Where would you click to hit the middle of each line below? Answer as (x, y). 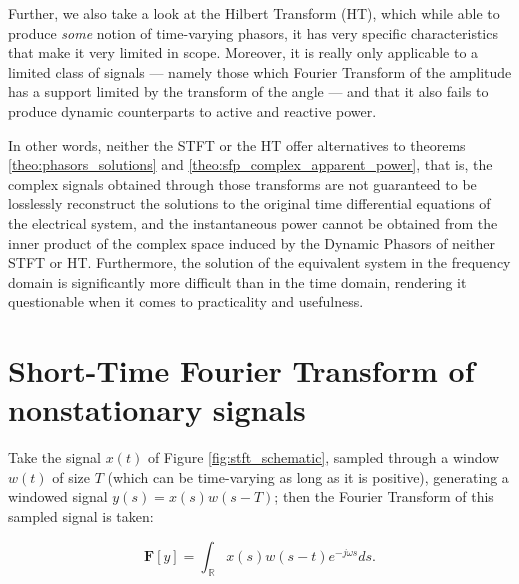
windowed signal (58, 496)
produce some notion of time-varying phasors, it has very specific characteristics (253, 32)
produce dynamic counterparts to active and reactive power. (192, 110)
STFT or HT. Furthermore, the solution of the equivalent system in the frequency (259, 262)
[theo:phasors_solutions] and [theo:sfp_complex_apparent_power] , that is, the (250, 164)
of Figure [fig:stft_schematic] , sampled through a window (323, 457)
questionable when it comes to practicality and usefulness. (186, 301)
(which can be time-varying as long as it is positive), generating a (308, 476)
